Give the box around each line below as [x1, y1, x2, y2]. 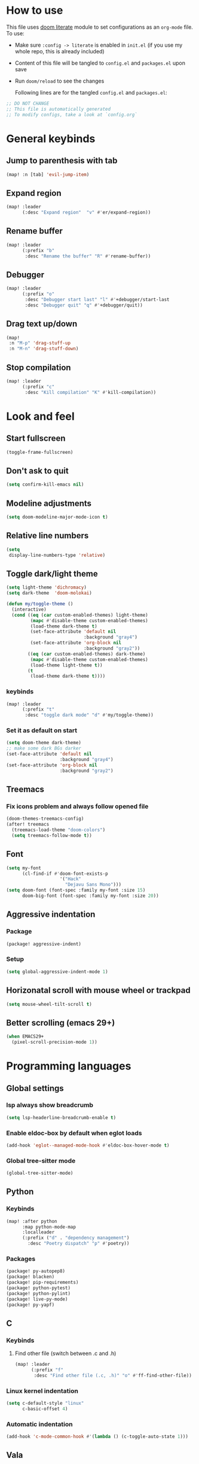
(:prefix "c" [22, 384, 55, 390]
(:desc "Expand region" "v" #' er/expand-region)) [22, 210, 151, 216]
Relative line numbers [6, 531, 89, 541]
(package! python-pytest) [6, 1285, 71, 1291]
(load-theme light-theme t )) [30, 662, 103, 668]
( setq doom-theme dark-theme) [6, 740, 82, 746]
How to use [6, 4, 63, 17]
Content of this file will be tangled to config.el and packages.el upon [14, 59, 185, 66]
